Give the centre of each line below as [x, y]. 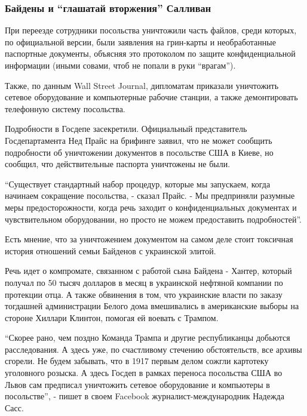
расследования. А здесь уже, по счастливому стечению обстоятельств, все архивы [153, 349]
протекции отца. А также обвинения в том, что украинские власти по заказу [144, 294]
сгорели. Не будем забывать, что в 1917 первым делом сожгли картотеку [137, 361]
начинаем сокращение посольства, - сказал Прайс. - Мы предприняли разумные [150, 195]
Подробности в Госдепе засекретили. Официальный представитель [126, 129]
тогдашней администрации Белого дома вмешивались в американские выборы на [152, 306]
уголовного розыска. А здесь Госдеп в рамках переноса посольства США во [144, 373]
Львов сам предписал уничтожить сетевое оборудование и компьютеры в [137, 384]
